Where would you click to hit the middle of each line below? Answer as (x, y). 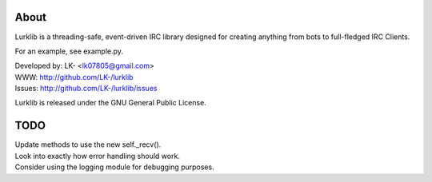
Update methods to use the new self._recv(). (88, 144)
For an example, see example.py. (69, 51)
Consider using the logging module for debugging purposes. (115, 167)
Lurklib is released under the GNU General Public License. (111, 103)
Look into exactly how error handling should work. (97, 156)
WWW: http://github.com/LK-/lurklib (74, 77)
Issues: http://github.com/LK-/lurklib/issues (86, 89)
